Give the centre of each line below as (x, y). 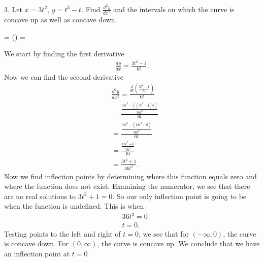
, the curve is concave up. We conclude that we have (178, 243)
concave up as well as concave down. (61, 20)
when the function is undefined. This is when (74, 206)
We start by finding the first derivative (64, 54)
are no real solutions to (40, 196)
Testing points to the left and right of (62, 233)
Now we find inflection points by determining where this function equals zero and (130, 176)
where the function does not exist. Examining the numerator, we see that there (127, 186)
